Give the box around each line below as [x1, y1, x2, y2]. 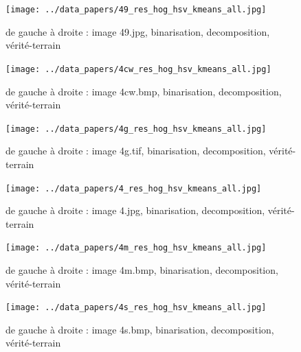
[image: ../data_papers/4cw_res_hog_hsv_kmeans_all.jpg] [5, 64, 271, 74]
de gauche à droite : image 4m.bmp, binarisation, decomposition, [5, 263, 278, 277]
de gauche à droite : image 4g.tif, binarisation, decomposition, [5, 143, 266, 158]
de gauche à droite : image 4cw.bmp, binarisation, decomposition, [5, 84, 282, 98]
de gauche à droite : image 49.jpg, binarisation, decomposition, [5, 24, 270, 38]
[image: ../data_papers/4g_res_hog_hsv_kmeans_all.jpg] [5, 124, 267, 134]
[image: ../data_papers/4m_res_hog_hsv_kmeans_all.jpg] [5, 243, 267, 253]
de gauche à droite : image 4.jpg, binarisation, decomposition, [5, 203, 265, 218]
